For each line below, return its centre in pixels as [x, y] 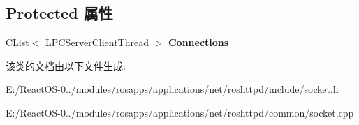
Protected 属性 [59, 13]
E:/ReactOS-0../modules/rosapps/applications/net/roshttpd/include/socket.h [172, 89]
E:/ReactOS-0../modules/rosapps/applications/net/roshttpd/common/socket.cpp [180, 112]
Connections [198, 42]
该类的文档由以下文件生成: [66, 65]
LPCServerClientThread [97, 42]
